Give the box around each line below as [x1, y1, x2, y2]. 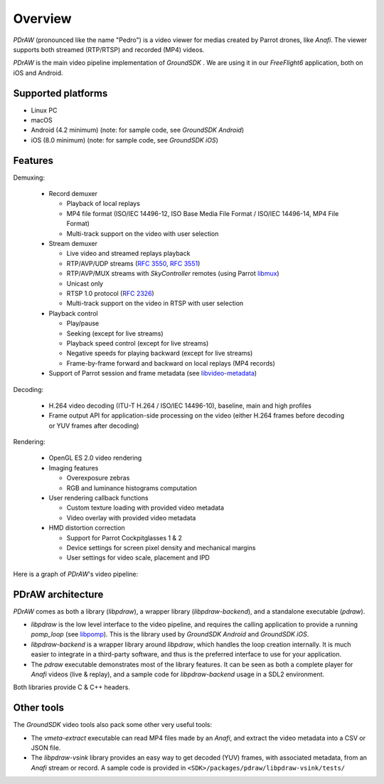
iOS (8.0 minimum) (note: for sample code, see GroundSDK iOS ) [31, 135, 218, 144]
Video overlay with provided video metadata [66, 513, 196, 522]
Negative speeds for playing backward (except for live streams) [66, 349, 253, 358]
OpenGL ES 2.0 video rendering [48, 453, 142, 463]
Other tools [13, 702, 64, 714]
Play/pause [66, 319, 100, 328]
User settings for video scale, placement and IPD [66, 553, 210, 562]
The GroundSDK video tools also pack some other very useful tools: [13, 721, 213, 729]
